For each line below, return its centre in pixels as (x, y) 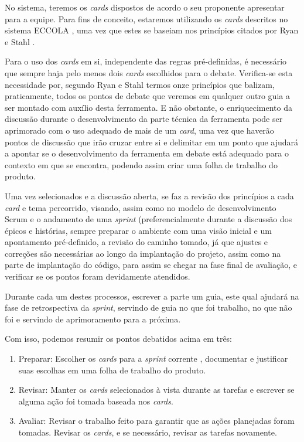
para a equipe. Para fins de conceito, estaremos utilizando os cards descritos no (146, 18)
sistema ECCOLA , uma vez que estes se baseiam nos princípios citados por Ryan (152, 30)
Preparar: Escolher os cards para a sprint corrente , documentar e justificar (153, 358)
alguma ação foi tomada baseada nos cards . (96, 401)
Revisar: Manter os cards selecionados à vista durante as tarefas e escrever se (156, 390)
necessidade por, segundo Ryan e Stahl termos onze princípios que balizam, (140, 84)
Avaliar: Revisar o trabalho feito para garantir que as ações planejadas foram (156, 421)
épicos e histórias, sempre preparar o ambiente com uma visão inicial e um (138, 230)
